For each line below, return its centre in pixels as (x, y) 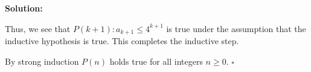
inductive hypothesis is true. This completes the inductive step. (122, 41)
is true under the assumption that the (236, 28)
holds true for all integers (156, 61)
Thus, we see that (38, 28)
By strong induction (42, 61)
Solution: (24, 8)
